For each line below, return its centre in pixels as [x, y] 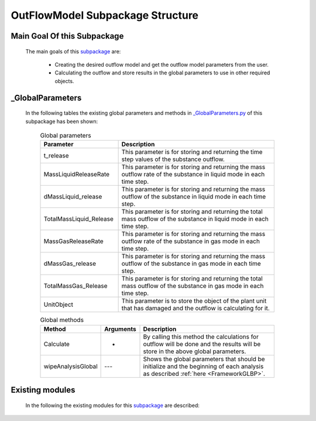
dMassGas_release [70, 263]
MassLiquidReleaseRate [77, 174]
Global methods [62, 320]
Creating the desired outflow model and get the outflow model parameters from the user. [162, 64]
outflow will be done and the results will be [202, 344]
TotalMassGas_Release [75, 286]
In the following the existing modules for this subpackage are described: [113, 405]
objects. [64, 81]
